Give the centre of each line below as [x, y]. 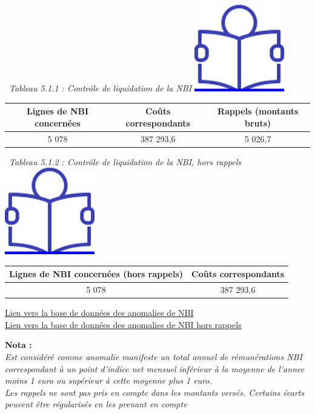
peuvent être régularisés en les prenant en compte [96, 404]
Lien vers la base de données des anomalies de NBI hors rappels [123, 324]
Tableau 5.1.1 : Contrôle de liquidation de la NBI [101, 88]
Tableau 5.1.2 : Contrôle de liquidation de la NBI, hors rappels [125, 161]
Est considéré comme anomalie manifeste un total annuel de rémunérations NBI [154, 357]
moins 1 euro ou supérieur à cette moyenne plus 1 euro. [108, 380]
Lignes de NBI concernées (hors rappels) [96, 274]
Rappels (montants [258, 111]
